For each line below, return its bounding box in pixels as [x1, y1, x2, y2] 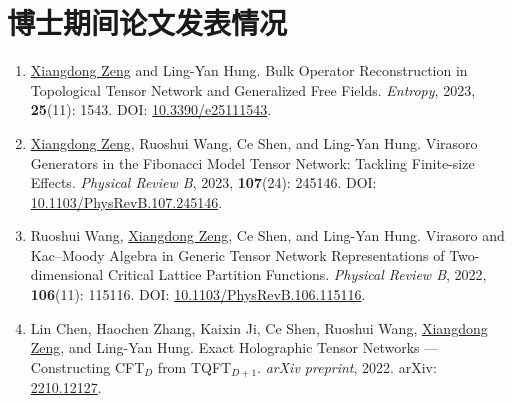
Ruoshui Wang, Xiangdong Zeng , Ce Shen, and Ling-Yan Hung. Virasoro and [30, 225, 505, 246]
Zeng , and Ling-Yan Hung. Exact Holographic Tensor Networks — [30, 337, 439, 358]
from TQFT [157, 356, 232, 377]
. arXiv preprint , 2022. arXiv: [257, 356, 437, 377]
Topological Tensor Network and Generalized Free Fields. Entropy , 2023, [30, 79, 476, 100]
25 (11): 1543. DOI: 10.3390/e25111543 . [30, 99, 272, 120]
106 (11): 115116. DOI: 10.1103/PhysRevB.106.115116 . [30, 284, 366, 305]
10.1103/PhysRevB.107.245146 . [30, 191, 223, 212]
